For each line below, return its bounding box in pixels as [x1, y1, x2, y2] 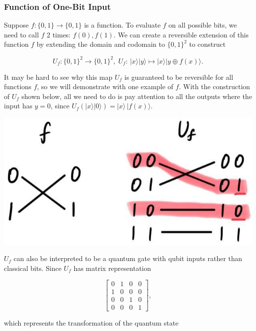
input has [4, 100, 32, 111]
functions [4, 81, 32, 92]
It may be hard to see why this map [4, 71, 113, 82]
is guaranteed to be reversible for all [124, 71, 233, 82]
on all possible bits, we [168, 20, 237, 30]
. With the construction [179, 81, 250, 92]
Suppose [4, 20, 29, 30]
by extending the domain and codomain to [36, 39, 165, 49]
